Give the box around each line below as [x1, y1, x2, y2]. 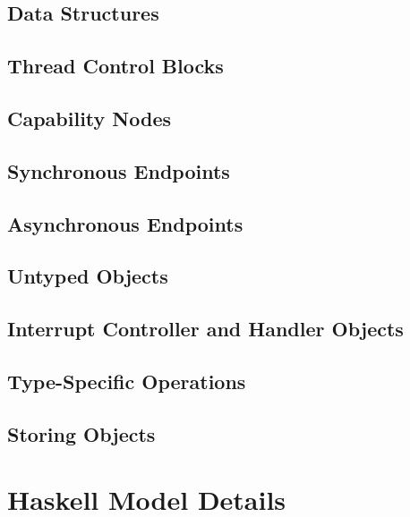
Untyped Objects [7, 262, 168, 290]
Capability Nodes [7, 104, 172, 131]
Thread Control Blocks [7, 52, 224, 80]
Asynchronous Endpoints [7, 209, 243, 237]
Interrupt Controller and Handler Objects [7, 315, 404, 343]
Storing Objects [7, 420, 156, 447]
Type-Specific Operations [7, 367, 246, 394]
